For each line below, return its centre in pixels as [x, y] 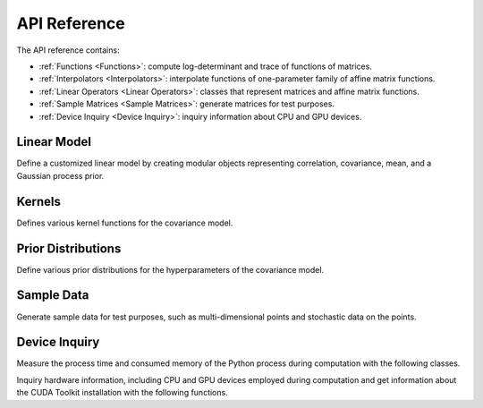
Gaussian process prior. [60, 175]
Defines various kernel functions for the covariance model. [125, 223]
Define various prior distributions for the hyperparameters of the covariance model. [170, 269]
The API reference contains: [68, 50]
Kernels [39, 201]
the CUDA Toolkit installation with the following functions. [122, 393]
